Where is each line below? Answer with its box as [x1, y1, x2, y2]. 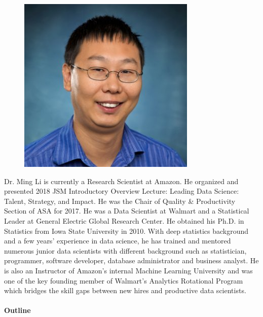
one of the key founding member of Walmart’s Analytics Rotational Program [4, 275, 243, 286]
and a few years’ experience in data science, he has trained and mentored [4, 235, 231, 246]
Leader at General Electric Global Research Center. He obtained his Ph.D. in [4, 215, 244, 226]
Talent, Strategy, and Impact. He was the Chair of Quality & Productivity [4, 195, 236, 206]
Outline [4, 305, 31, 315]
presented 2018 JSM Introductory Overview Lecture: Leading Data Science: [4, 186, 239, 196]
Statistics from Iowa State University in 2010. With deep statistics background [4, 225, 249, 236]
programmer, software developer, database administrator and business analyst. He [4, 255, 259, 266]
